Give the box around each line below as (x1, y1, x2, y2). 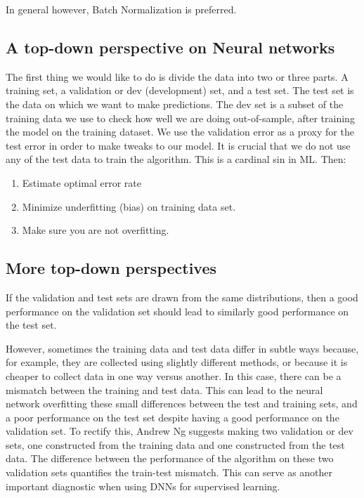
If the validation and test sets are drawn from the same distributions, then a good (6, 289, 358, 304)
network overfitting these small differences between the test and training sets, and (6, 396, 358, 411)
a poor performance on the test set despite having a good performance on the (6, 409, 339, 424)
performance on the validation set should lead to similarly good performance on (6, 303, 349, 318)
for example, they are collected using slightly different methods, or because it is (6, 355, 348, 369)
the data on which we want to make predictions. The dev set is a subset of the (6, 96, 344, 111)
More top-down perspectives (6, 257, 217, 279)
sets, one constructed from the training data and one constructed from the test (6, 437, 345, 452)
